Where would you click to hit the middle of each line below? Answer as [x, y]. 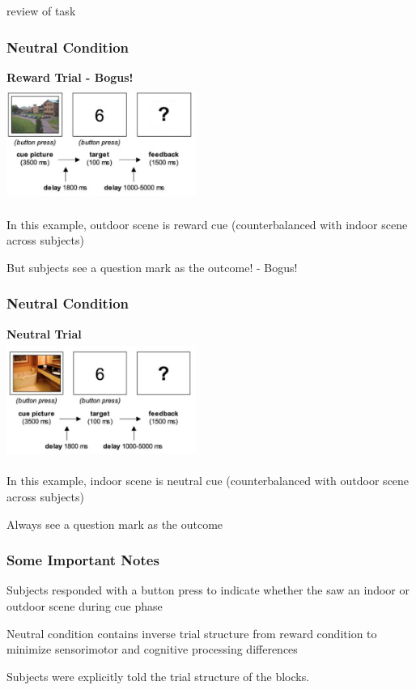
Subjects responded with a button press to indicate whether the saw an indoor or [208, 590]
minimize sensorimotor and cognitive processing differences [152, 649]
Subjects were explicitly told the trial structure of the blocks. [158, 676]
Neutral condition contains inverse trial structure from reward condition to [192, 633]
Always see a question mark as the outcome [115, 524]
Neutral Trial [44, 333]
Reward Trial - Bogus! [70, 77]
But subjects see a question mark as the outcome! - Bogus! [152, 267]
